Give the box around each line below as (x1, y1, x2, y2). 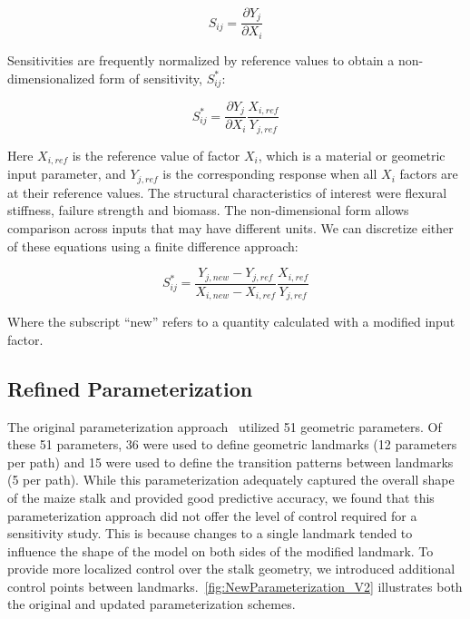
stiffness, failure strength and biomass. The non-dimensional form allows (7, 201, 409, 220)
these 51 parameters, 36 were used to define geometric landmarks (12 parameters (7, 435, 457, 454)
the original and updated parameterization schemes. (7, 594, 296, 614)
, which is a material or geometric (258, 145, 446, 164)
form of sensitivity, (99, 68, 202, 87)
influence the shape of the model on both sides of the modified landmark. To (7, 541, 434, 560)
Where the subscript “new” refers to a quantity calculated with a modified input (7, 312, 455, 331)
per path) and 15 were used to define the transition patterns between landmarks (7, 452, 454, 471)
